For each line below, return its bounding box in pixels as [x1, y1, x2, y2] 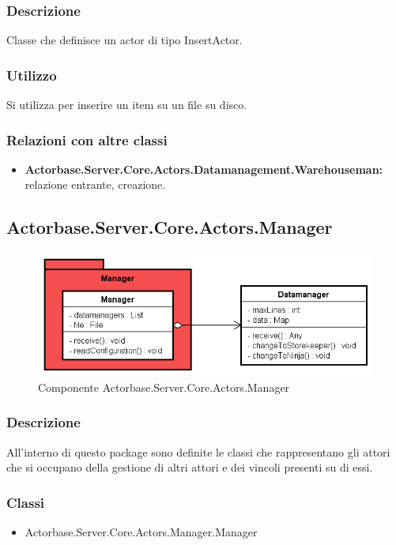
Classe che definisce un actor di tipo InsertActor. [6, 32, 243, 48]
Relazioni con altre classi [6, 130, 168, 149]
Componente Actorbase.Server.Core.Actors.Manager [38, 378, 290, 395]
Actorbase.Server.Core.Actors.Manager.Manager [25, 523, 258, 539]
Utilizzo [6, 65, 57, 85]
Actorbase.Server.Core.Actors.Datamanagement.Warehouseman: [25, 160, 383, 177]
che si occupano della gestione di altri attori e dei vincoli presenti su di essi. [6, 459, 373, 475]
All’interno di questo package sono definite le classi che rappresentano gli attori [6, 443, 390, 460]
